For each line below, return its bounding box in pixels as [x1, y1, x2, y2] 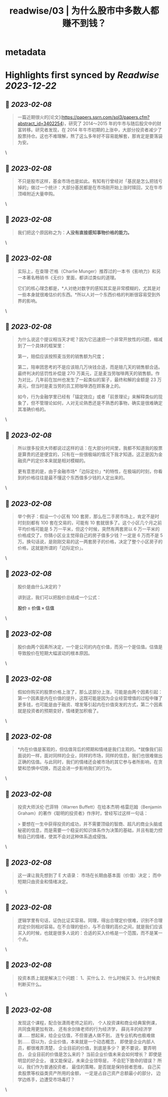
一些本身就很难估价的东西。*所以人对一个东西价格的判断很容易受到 [17, 291, 156, 297]
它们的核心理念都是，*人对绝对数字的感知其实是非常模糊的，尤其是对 [17, 285, 160, 291]
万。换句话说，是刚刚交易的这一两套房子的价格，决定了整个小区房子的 [17, 538, 163, 545]
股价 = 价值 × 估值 [17, 605, 55, 611]
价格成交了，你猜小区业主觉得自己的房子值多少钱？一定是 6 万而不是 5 [17, 532, 163, 538]
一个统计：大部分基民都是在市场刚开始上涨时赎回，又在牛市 [39, 185, 163, 190]
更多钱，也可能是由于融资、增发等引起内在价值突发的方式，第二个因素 [17, 701, 163, 707]
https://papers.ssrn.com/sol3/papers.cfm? [62, 114, 150, 120]
